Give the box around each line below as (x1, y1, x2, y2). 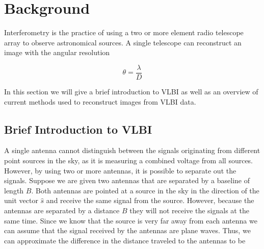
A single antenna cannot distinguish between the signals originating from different (4, 145, 260, 156)
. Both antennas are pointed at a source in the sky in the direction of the (31, 185, 259, 195)
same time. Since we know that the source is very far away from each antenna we (4, 215, 257, 226)
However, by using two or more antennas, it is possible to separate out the (4, 165, 236, 176)
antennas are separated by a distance (4, 205, 120, 215)
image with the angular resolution (4, 47, 110, 58)
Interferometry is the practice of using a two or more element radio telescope (4, 27, 244, 38)
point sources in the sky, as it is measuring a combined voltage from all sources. (4, 155, 253, 165)
